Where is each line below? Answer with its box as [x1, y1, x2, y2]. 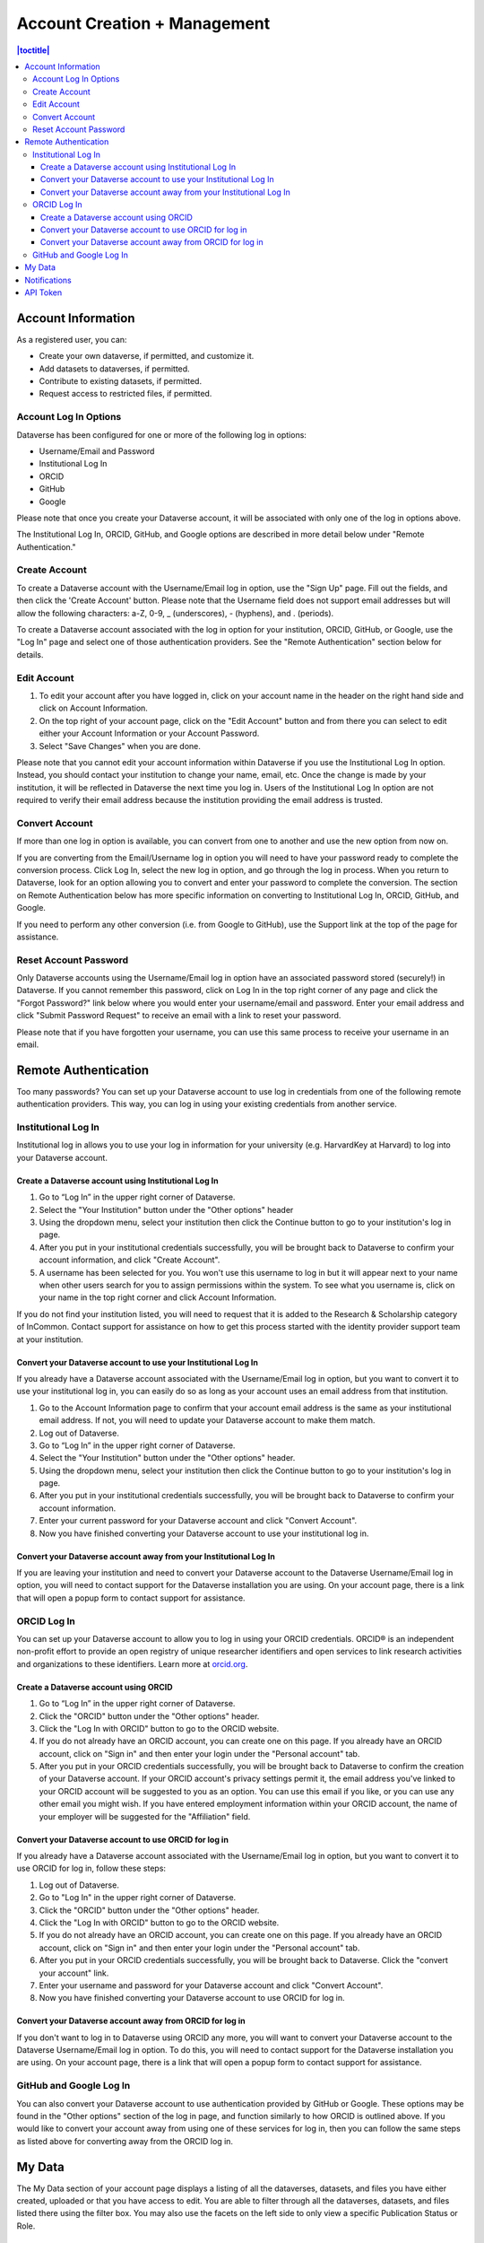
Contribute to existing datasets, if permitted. [39, 376, 202, 387]
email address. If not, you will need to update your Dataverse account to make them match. [39, 1415, 376, 1426]
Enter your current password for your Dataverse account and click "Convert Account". [39, 1515, 358, 1526]
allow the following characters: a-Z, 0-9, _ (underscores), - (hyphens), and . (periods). [16, 607, 334, 618]
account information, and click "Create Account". [39, 1254, 220, 1265]
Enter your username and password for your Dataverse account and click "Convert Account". [39, 1979, 384, 1991]
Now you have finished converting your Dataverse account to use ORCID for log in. [39, 1993, 345, 2003]
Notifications [24, 275, 72, 285]
